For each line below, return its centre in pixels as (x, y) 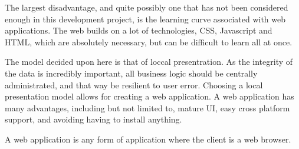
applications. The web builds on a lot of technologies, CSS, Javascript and (139, 30)
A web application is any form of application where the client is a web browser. (148, 139)
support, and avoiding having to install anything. (93, 119)
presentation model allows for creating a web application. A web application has (149, 96)
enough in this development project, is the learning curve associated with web (145, 19)
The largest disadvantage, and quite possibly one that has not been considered (147, 7)
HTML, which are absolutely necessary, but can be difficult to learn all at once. (149, 42)
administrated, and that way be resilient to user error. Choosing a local (134, 85)
